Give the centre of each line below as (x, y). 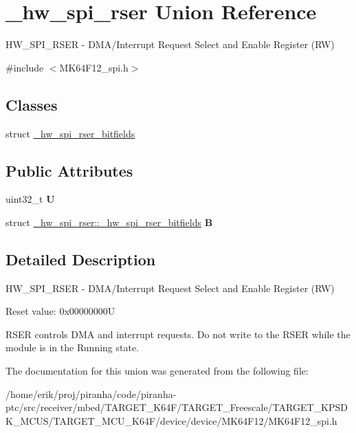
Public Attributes (69, 170)
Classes (32, 104)
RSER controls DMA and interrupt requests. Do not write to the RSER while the (178, 334)
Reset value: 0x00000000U (60, 311)
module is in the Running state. (73, 347)
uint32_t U (30, 199)
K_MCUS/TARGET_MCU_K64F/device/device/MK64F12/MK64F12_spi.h (171, 420)
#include (25, 67)
